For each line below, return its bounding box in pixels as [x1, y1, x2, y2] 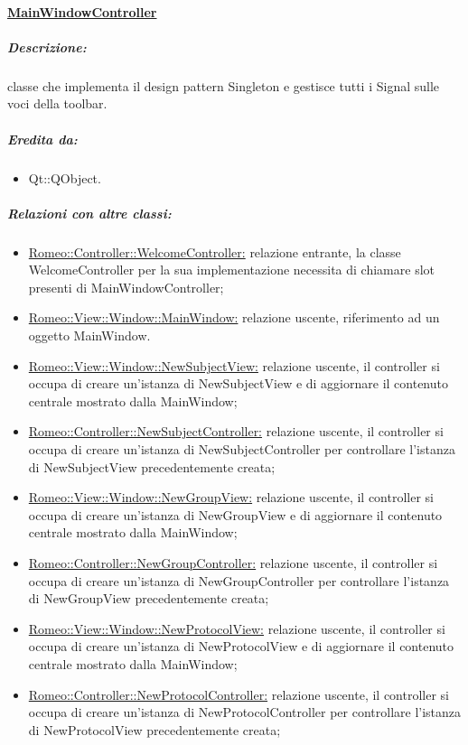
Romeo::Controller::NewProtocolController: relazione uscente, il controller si [28, 684, 449, 703]
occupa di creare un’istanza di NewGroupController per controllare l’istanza [28, 571, 450, 590]
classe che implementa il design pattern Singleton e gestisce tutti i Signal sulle [7, 76, 440, 95]
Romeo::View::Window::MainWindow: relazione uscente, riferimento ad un [28, 308, 440, 327]
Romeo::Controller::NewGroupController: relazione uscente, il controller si [28, 553, 438, 572]
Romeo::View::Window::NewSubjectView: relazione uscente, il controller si [28, 356, 440, 375]
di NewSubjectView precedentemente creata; [28, 457, 276, 476]
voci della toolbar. [7, 94, 108, 113]
